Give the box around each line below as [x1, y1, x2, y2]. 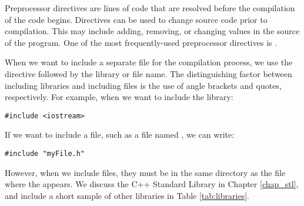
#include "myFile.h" [5, 149, 85, 158]
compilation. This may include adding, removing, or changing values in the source [5, 25, 300, 37]
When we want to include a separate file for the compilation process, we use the [5, 56, 293, 68]
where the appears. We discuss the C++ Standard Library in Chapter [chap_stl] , [5, 178, 299, 190]
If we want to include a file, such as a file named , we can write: [5, 128, 235, 141]
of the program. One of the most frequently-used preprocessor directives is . [5, 36, 278, 48]
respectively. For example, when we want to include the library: [5, 91, 233, 103]
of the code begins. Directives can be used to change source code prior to [5, 13, 268, 25]
